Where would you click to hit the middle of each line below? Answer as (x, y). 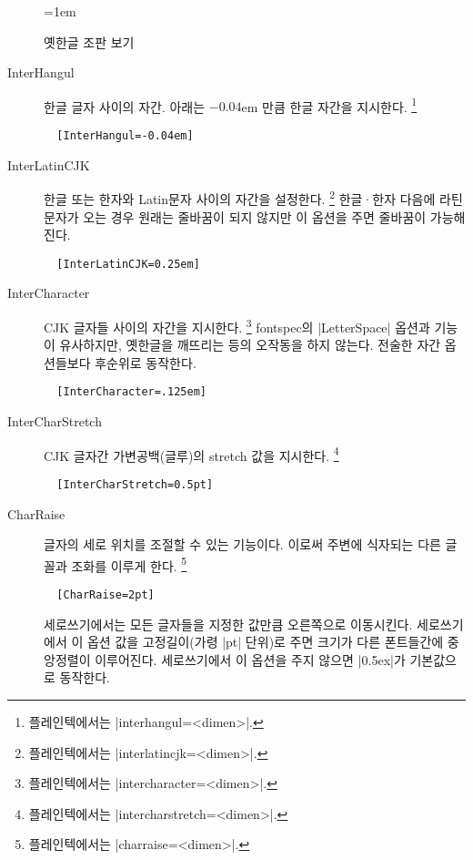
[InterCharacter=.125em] (131, 392)
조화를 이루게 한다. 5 (129, 564)
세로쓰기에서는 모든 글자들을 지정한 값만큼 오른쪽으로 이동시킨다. (228, 624)
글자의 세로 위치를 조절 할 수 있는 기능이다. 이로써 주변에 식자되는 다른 (242, 544)
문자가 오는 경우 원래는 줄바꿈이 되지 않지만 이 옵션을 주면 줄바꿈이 (235, 216)
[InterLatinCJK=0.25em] (128, 264)
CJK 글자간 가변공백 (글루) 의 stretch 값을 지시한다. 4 (191, 454)
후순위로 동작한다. (146, 362)
